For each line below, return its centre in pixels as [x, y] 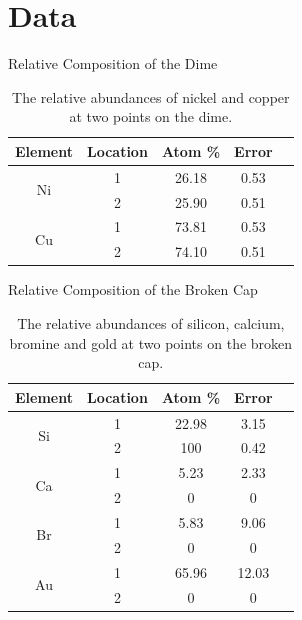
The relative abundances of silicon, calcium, [151, 322]
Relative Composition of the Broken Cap [133, 289]
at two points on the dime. [151, 116]
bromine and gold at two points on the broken [151, 342]
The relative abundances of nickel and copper [151, 96]
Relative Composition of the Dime [113, 63]
